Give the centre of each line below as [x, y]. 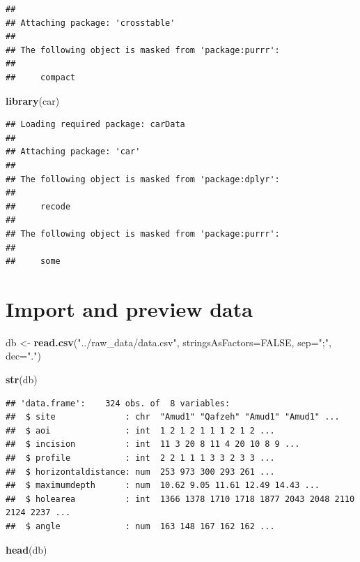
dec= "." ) [23, 356]
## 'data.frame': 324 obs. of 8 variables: [118, 403]
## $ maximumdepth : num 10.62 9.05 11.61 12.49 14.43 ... [163, 486]
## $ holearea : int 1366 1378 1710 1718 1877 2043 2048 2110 [180, 499]
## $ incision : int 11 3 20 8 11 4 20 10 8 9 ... [153, 444]
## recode [38, 206]
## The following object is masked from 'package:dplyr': [143, 179]
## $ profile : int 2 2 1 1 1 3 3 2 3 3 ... [140, 458]
